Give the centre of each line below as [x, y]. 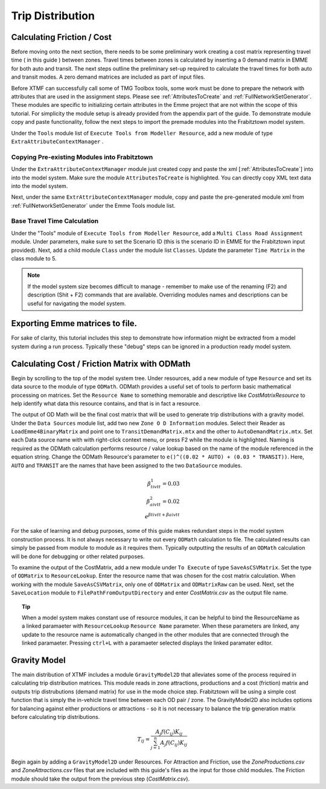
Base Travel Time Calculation [55, 221]
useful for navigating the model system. [77, 303]
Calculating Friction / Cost [61, 37]
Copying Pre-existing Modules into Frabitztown [82, 157]
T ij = [144, 740]
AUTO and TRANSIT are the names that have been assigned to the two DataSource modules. [127, 465]
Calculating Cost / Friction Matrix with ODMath [101, 363]
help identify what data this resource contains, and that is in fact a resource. [106, 403]
